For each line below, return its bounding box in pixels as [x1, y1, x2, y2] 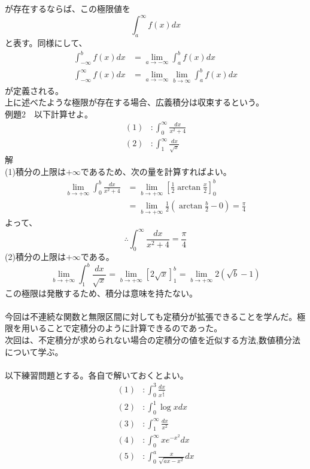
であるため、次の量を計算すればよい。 [80, 165, 232, 177]
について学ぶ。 [5, 345, 63, 358]
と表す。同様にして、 [5, 36, 87, 49]
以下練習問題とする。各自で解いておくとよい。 [5, 368, 189, 381]
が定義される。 [5, 84, 63, 96]
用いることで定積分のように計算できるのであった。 [21, 322, 223, 334]
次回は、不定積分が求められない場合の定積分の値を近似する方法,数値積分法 [5, 334, 300, 346]
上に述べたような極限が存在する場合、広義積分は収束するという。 [5, 96, 265, 108]
